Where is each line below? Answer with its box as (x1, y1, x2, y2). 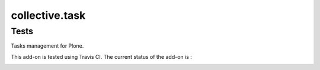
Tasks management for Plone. (11, 42, 84, 49)
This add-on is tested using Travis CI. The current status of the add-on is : (11, 53, 193, 60)
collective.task (11, 9, 86, 22)
